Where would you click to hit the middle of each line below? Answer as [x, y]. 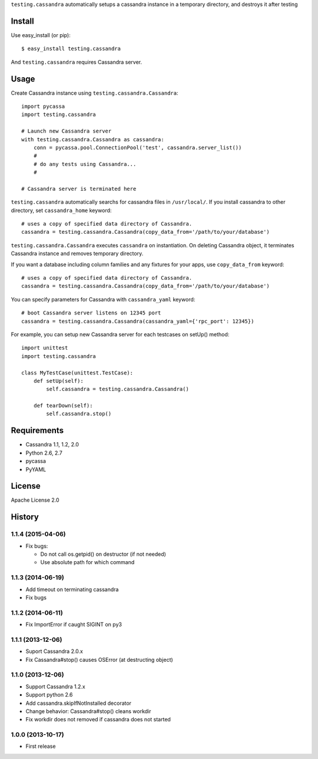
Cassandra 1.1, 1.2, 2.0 [52, 445]
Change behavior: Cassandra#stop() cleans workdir [88, 711]
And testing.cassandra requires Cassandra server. [77, 62]
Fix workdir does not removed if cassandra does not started [98, 720]
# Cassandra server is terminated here [79, 189]
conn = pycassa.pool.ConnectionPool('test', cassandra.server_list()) [138, 148]
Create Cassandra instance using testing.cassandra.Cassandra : [95, 93]
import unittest [45, 348]
